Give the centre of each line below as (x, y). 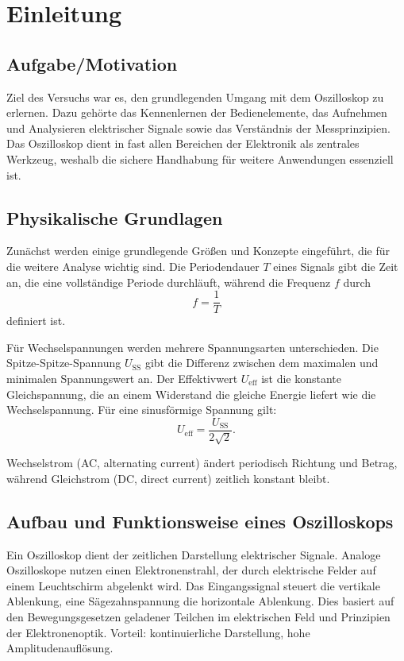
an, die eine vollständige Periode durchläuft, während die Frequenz (169, 282)
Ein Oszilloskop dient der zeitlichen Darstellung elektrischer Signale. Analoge (194, 554)
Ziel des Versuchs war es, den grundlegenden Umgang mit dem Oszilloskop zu (195, 97)
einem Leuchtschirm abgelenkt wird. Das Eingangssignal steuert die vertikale (193, 585)
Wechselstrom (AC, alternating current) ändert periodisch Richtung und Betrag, (202, 463)
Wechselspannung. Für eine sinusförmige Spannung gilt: (142, 410)
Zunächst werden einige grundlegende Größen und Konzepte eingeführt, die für (198, 251)
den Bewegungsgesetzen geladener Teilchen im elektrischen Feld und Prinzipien (198, 616)
